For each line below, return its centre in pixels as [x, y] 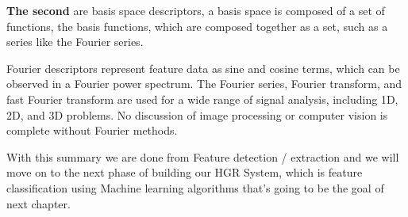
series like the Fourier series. [75, 42]
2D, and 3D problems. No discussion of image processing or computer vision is [197, 114]
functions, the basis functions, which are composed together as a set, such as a [197, 26]
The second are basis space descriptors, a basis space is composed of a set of [196, 10]
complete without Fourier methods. [92, 130]
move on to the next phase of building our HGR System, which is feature [185, 172]
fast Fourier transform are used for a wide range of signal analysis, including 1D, [202, 99]
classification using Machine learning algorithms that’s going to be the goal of [195, 187]
